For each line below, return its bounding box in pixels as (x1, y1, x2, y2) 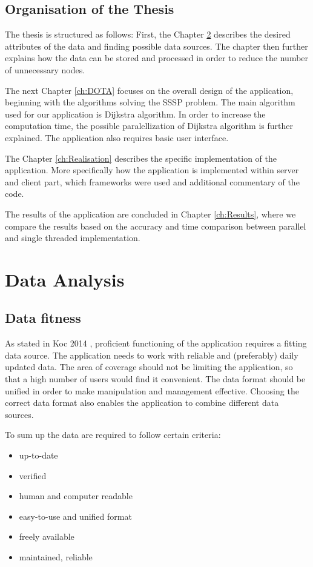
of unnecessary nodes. (5, 63, 85, 76)
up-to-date (19, 449, 58, 462)
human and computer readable (19, 489, 133, 502)
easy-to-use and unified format (19, 509, 132, 522)
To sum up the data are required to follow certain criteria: (5, 428, 221, 441)
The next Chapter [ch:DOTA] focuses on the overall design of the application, (5, 84, 294, 96)
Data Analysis (5, 267, 125, 291)
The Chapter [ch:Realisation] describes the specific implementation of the (5, 151, 277, 164)
